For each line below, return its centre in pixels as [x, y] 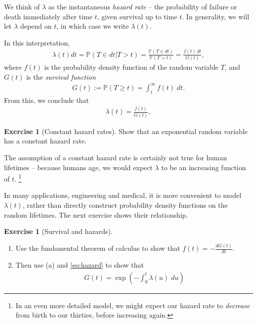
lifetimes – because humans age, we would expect [78, 167]
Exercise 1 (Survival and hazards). [58, 231]
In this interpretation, [37, 42]
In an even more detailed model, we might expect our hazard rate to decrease [133, 305]
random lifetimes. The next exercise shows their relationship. [96, 214]
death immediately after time [48, 16]
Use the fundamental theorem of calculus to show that [98, 248]
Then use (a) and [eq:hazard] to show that [80, 264]
